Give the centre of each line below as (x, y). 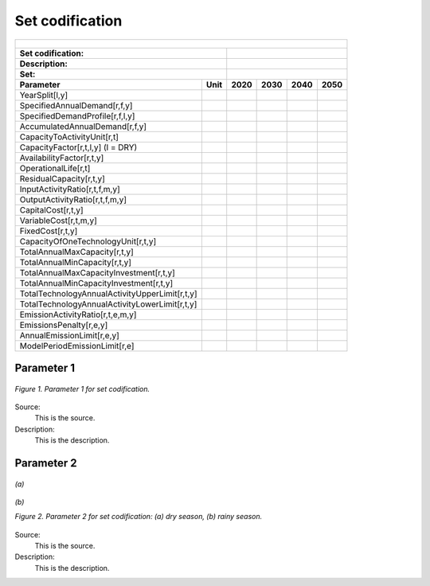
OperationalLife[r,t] (55, 168)
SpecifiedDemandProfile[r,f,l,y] (77, 115)
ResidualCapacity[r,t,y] (62, 178)
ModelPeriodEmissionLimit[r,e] (77, 346)
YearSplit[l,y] (44, 95)
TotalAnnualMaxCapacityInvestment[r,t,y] (97, 272)
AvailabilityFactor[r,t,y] (62, 158)
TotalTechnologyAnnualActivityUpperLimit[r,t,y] (109, 293)
